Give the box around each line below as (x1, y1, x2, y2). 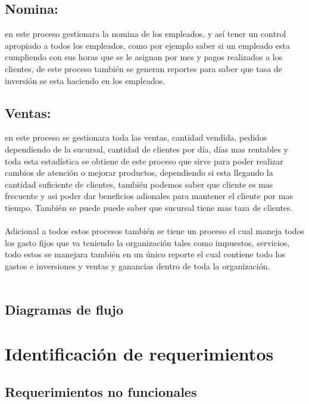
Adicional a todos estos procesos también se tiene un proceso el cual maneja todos (5, 225, 305, 237)
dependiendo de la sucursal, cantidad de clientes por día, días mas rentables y (5, 142, 288, 155)
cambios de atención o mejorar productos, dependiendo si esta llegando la (5, 166, 273, 179)
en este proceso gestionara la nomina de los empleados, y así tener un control (5, 27, 286, 40)
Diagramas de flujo (5, 300, 123, 319)
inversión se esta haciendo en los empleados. (5, 74, 166, 86)
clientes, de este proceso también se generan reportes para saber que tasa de (5, 62, 282, 74)
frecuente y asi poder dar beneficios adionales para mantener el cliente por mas (5, 189, 293, 202)
